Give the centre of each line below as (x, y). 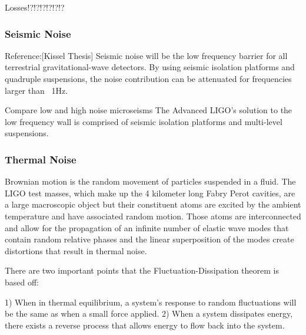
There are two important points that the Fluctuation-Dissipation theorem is (142, 270)
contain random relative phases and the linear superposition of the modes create (149, 239)
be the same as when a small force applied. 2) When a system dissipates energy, (149, 313)
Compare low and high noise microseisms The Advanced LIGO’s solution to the (149, 110)
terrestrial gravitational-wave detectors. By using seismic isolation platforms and (150, 67)
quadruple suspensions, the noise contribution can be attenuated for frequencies (148, 78)
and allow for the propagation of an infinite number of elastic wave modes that (147, 227)
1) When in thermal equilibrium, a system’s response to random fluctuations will (151, 302)
